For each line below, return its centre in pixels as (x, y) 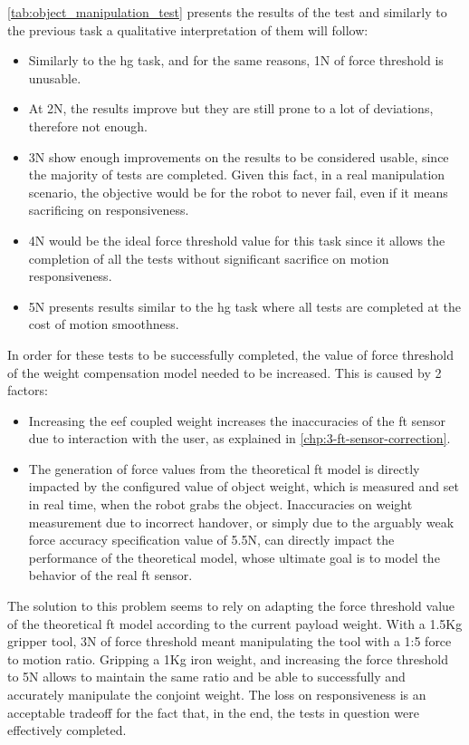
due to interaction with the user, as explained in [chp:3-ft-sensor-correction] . (239, 438)
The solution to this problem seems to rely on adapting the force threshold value (231, 606)
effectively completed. (67, 730)
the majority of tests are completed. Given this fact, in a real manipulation (237, 174)
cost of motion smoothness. (104, 324)
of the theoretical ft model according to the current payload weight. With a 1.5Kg (235, 623)
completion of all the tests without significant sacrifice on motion (209, 258)
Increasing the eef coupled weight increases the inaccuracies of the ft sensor (237, 420)
